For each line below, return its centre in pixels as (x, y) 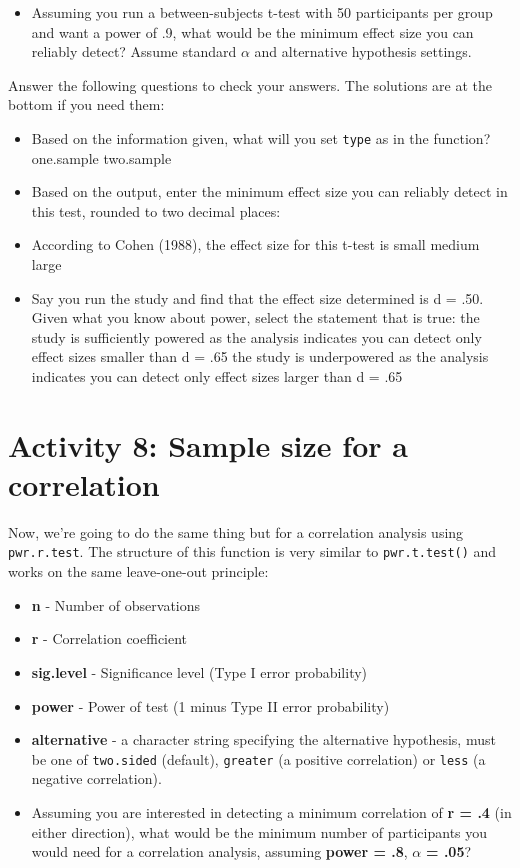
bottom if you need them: (86, 104)
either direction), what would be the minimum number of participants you (259, 831)
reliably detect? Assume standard (134, 51)
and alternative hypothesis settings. (363, 51)
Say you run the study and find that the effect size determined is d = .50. (257, 297)
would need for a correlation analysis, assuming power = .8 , (219, 851)
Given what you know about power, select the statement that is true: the (255, 317)
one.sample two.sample (101, 157)
